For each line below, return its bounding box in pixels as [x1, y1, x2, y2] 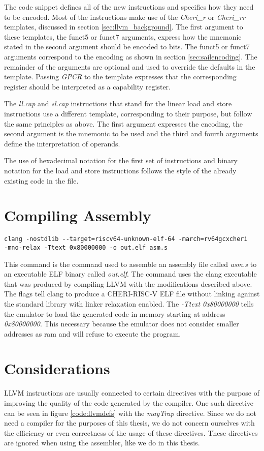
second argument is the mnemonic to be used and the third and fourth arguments [4, 128, 258, 139]
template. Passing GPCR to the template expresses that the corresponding [4, 71, 237, 82]
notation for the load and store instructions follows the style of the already [4, 165, 237, 175]
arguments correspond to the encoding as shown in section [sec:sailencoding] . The [4, 51, 257, 62]
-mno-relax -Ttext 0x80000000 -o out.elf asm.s [4, 244, 168, 251]
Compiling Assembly [4, 205, 151, 226]
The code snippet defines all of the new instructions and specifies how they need [4, 2, 254, 12]
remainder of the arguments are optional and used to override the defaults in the [4, 61, 255, 72]
